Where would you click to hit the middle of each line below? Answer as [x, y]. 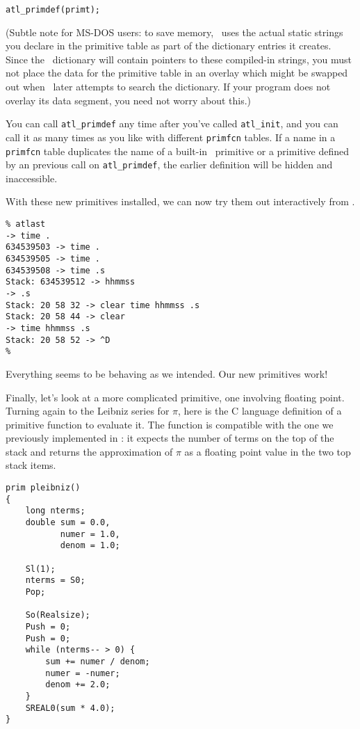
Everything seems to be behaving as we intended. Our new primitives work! [167, 373]
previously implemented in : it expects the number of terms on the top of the [170, 438]
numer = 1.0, [90, 534]
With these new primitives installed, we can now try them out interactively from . [180, 201]
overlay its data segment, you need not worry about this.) [129, 100]
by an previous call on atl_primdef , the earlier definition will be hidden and [169, 165]
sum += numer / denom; [98, 661]
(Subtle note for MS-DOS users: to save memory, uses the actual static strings [174, 32]
